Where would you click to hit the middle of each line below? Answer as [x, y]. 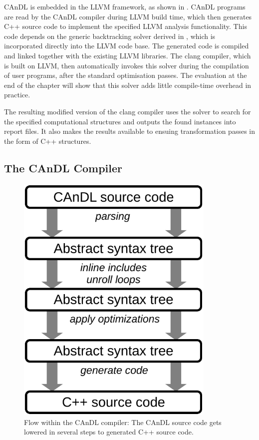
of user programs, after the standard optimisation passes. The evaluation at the [126, 75]
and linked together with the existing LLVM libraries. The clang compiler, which [128, 55]
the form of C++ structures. [48, 141]
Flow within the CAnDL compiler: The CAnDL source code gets [123, 422]
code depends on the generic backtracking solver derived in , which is [110, 36]
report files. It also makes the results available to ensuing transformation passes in [129, 131]
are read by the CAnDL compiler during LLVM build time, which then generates [128, 16]
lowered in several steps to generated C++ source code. [109, 432]
